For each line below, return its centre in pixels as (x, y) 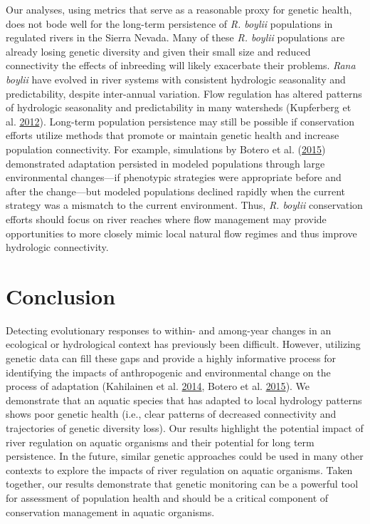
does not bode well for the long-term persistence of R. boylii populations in (169, 23)
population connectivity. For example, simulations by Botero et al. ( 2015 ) (166, 149)
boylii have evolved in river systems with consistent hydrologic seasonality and (176, 79)
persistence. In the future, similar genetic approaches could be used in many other (185, 456)
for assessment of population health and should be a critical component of (167, 497)
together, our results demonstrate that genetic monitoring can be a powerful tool (182, 484)
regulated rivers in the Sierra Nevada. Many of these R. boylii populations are (175, 37)
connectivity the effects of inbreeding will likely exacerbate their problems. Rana (181, 65)
